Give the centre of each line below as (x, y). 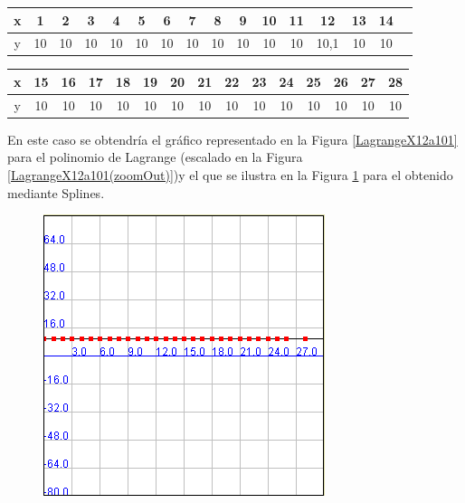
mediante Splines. (56, 192)
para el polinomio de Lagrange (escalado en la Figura (155, 157)
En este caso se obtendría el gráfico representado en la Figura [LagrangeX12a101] (232, 139)
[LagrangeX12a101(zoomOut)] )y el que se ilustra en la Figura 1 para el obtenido (230, 175)
